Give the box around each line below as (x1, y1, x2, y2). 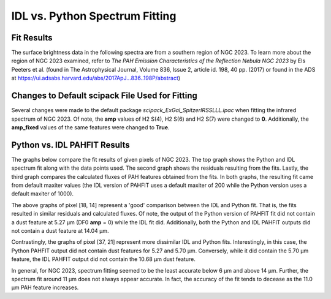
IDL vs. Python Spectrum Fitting (11, 9, 177, 23)
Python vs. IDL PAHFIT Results (11, 140, 130, 150)
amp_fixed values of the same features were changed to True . (11, 123, 170, 131)
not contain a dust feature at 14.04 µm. (11, 227, 110, 234)
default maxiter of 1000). (11, 190, 74, 197)
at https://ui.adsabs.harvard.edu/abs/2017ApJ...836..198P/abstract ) (11, 74, 181, 82)
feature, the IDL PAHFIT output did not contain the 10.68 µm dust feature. (11, 255, 196, 263)
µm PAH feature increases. (11, 284, 79, 291)
